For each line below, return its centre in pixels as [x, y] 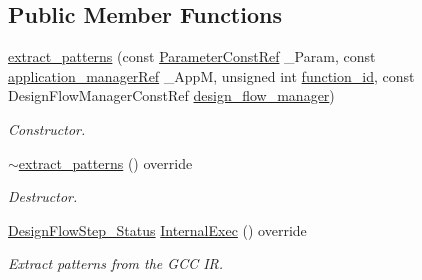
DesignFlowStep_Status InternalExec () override [157, 229]
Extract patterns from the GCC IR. [116, 263]
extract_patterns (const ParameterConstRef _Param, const [192, 56]
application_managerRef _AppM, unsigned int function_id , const [211, 75]
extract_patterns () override [105, 162]
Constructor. [47, 128]
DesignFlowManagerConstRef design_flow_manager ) [171, 95]
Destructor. [43, 196]
